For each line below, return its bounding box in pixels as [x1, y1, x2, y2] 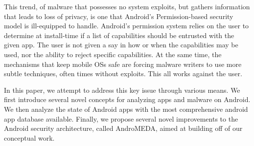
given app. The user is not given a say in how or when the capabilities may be [4, 40, 238, 50]
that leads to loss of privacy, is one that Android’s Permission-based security [4, 11, 233, 21]
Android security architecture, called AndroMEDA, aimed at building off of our [4, 123, 243, 133]
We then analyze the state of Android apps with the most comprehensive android [4, 104, 248, 114]
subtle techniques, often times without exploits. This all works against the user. [4, 68, 242, 79]
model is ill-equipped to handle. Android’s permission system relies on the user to [4, 21, 249, 31]
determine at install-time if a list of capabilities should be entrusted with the [4, 30, 234, 40]
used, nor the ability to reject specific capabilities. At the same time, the [4, 49, 222, 59]
